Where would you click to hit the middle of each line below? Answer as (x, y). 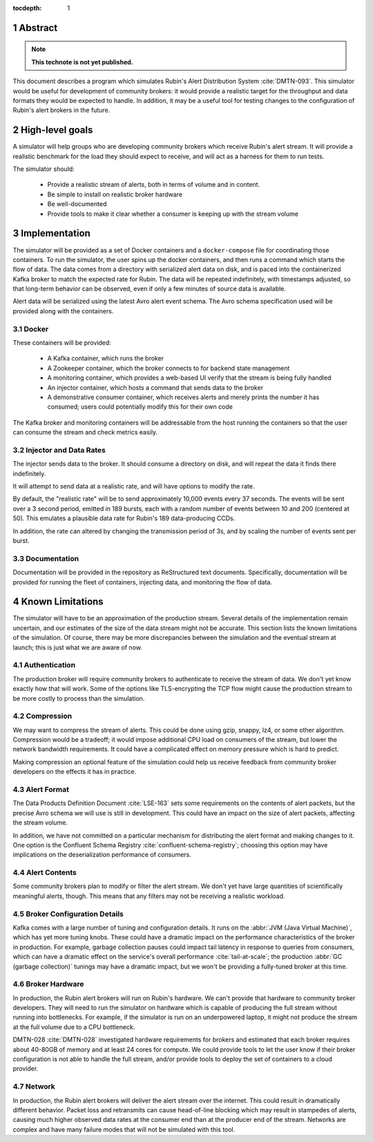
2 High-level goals (53, 130)
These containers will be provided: (62, 343)
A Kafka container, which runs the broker (106, 358)
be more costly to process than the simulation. (79, 698)
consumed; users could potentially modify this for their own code (140, 407)
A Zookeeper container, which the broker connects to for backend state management (169, 368)
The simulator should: (44, 169)
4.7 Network (34, 1087)
